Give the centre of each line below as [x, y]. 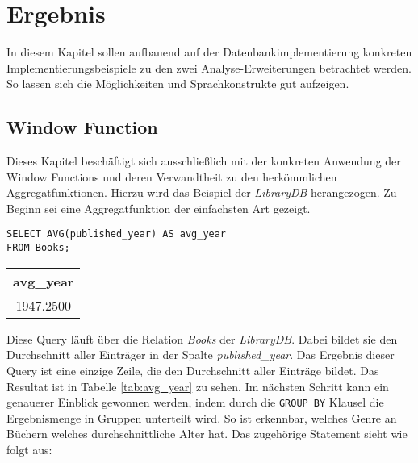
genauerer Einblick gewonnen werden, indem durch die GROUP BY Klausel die [195, 402]
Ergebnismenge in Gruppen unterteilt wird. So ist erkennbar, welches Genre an [202, 417]
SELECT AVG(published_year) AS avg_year [117, 234]
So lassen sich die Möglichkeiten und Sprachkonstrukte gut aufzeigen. [178, 83]
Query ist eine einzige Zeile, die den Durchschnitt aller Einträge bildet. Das [193, 370]
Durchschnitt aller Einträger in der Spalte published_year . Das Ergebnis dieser [201, 355]
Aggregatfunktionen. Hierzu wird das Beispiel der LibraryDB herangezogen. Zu [202, 192]
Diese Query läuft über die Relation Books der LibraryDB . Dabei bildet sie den [202, 338]
